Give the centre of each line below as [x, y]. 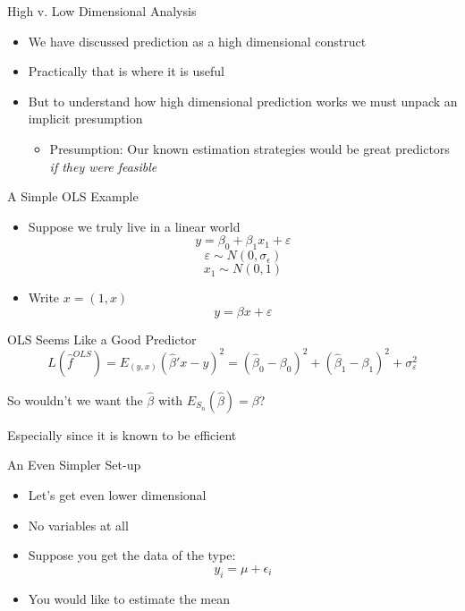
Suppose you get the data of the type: [132, 555]
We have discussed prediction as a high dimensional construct [197, 41]
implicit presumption [85, 119]
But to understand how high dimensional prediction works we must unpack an [243, 101]
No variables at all [78, 525]
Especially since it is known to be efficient [122, 434]
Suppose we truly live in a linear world [134, 226]
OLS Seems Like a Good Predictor [102, 339]
